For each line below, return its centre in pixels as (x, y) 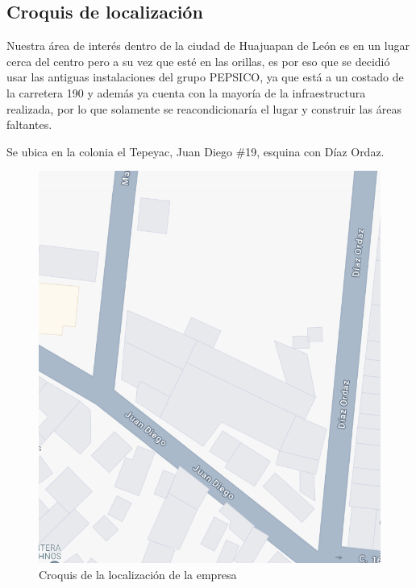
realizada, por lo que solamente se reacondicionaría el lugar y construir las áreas (204, 108)
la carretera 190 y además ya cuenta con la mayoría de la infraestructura (186, 92)
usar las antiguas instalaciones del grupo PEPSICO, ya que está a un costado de (205, 77)
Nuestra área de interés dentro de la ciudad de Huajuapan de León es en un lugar (208, 46)
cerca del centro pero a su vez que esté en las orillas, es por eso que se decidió (198, 61)
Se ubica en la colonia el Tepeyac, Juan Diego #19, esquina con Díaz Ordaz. (196, 151)
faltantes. (29, 124)
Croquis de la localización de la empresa (138, 574)
